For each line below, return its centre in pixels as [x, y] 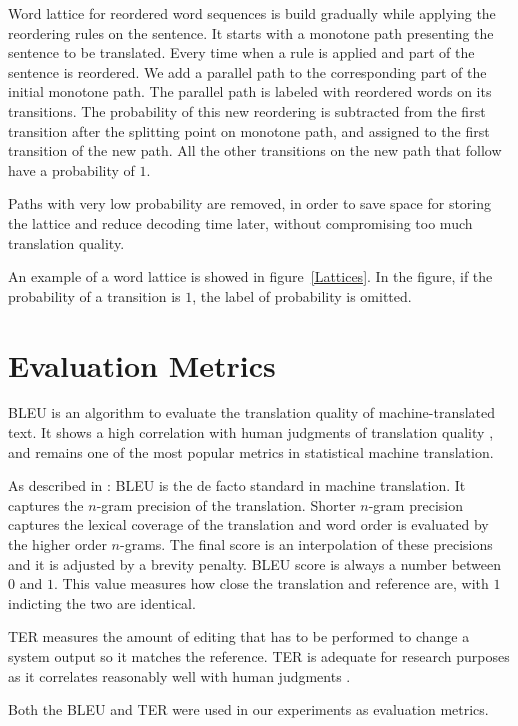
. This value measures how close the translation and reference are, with [271, 583]
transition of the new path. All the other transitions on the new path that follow [255, 150]
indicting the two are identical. [102, 602]
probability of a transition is [94, 295]
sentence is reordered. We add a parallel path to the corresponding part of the [247, 71]
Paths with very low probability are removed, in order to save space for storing [250, 203]
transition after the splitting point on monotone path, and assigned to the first [249, 130]
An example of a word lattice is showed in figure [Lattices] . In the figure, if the [250, 276]
